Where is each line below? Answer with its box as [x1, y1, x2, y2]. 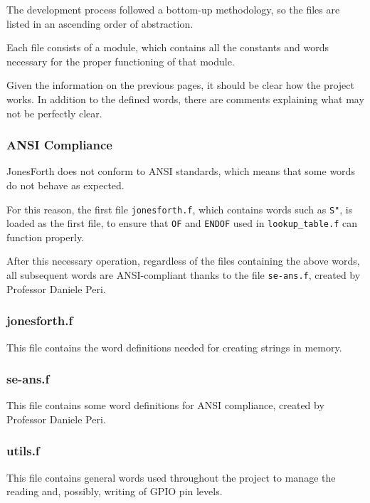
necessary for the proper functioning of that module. [6, 53, 235, 68]
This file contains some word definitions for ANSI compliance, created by [6, 398, 324, 413]
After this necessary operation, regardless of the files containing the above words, [6, 253, 360, 268]
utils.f [6, 442, 40, 460]
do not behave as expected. [6, 177, 125, 192]
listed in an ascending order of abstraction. [6, 16, 194, 31]
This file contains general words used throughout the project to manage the [6, 470, 336, 485]
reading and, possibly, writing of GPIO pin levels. [6, 484, 223, 499]
